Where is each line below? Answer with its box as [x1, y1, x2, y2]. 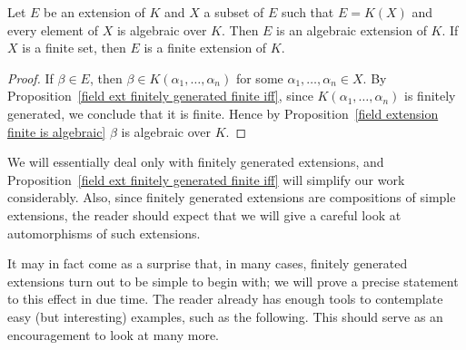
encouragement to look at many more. [7, 325, 220, 344]
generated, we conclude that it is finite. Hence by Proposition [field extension [7, 103, 439, 122]
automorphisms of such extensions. [7, 223, 201, 242]
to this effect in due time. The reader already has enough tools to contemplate [7, 289, 443, 308]
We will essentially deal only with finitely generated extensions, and [7, 152, 384, 171]
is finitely [404, 86, 456, 105]
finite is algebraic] [7, 122, 106, 141]
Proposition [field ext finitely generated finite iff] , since [7, 86, 313, 105]
